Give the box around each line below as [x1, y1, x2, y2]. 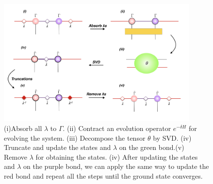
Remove [4, 151, 28, 162]
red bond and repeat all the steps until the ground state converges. [4, 170, 203, 181]
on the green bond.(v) [119, 142, 184, 152]
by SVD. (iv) [153, 132, 192, 143]
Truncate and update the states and [4, 142, 111, 152]
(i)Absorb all [4, 123, 42, 133]
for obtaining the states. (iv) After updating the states [35, 151, 198, 162]
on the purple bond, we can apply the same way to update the [23, 161, 209, 171]
